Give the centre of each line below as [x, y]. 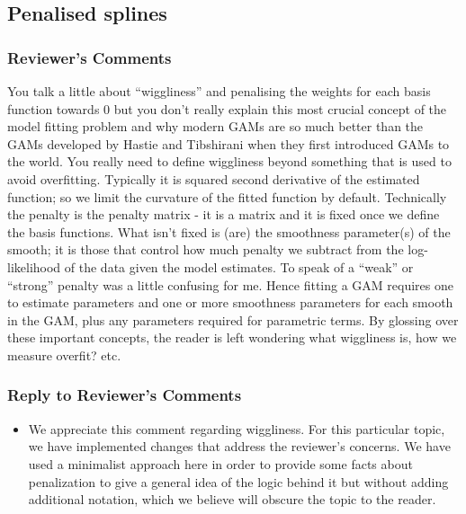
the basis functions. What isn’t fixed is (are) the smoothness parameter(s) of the [229, 231]
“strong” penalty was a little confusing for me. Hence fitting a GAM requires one [230, 284]
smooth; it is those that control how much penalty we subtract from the [206, 249]
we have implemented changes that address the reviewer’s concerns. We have [239, 446]
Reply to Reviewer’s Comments [125, 395]
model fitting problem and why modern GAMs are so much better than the [215, 126]
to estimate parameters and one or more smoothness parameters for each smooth [230, 302]
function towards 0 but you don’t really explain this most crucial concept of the [227, 108]
